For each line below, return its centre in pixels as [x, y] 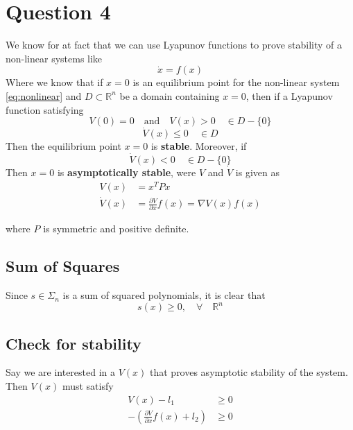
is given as [257, 172]
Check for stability [74, 343]
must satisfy [88, 386]
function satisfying [45, 109]
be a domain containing [170, 95]
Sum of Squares [63, 266]
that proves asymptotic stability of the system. [249, 372]
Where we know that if [54, 82]
